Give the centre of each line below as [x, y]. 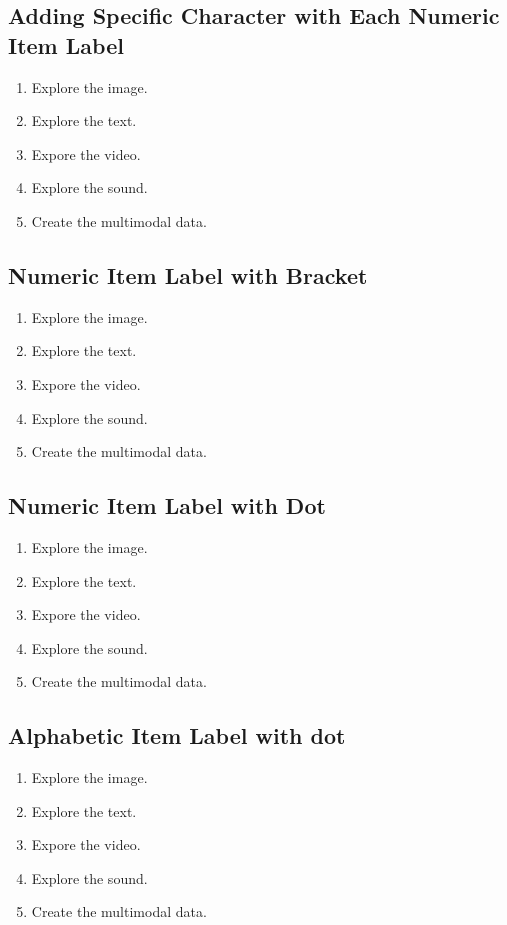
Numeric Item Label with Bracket [188, 274]
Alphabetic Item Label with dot [177, 735]
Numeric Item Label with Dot [167, 505]
